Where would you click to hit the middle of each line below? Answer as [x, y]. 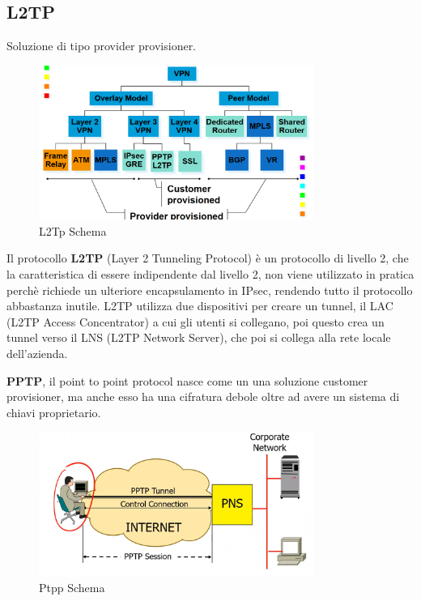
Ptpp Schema [72, 588]
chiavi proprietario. [54, 412]
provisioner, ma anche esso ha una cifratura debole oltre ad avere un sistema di [203, 396]
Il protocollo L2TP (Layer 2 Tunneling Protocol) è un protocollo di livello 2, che [208, 258]
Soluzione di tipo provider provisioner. [102, 46]
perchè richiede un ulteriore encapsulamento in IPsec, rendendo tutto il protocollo [210, 290]
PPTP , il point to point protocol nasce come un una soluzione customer [187, 380]
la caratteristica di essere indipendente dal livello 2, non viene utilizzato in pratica [210, 274]
